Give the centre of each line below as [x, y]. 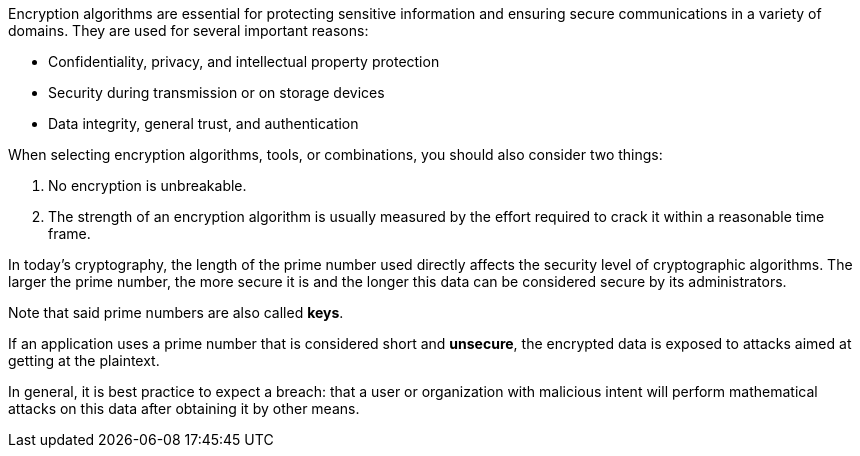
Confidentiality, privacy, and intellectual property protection [244, 61]
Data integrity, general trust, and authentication [203, 123]
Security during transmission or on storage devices [216, 92]
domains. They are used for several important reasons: [188, 30]
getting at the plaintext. [84, 360]
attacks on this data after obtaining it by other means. [184, 408]
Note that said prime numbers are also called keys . [176, 312]
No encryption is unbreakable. [147, 185]
